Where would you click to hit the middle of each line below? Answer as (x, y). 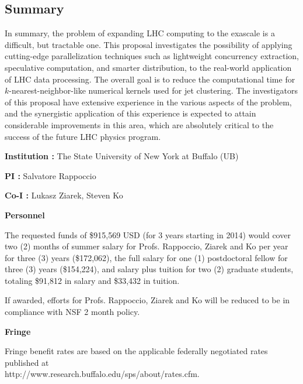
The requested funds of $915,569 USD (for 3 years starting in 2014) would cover (148, 234)
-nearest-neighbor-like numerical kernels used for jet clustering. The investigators (153, 90)
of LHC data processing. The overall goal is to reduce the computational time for (150, 79)
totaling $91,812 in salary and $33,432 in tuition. (92, 280)
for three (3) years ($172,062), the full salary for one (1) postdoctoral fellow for (146, 257)
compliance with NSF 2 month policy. (72, 312)
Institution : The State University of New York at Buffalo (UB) (122, 156)
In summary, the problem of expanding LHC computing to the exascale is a (140, 33)
